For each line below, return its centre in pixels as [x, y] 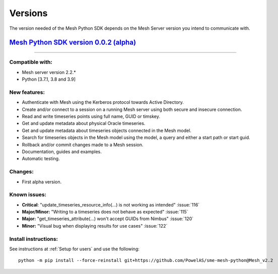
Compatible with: [31, 62]
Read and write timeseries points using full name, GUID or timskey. [91, 116]
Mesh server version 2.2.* [49, 72]
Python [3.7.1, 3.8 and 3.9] [49, 79]
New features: [27, 92]
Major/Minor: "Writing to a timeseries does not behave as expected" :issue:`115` [105, 212]
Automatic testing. [41, 159]
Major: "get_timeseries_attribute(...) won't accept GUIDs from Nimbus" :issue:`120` [108, 219]
